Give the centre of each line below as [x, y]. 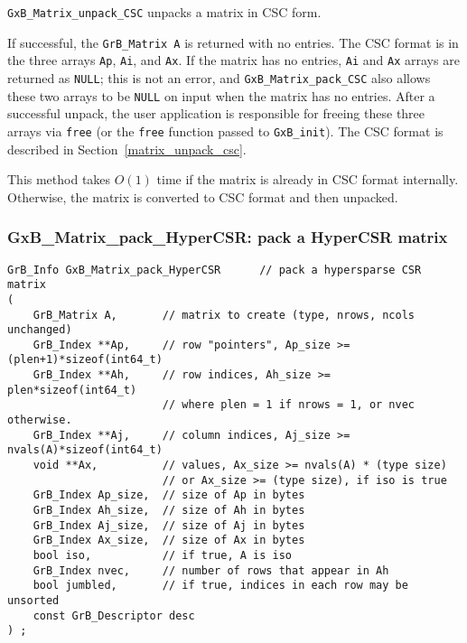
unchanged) [40, 330]
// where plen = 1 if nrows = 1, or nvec [289, 405]
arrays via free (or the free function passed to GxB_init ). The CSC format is [225, 130]
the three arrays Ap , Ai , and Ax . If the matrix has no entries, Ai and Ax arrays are [233, 60]
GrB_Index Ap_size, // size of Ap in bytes [169, 495]
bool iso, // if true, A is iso [162, 555]
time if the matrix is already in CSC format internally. [308, 179]
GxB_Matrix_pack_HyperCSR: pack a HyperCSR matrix [228, 237]
